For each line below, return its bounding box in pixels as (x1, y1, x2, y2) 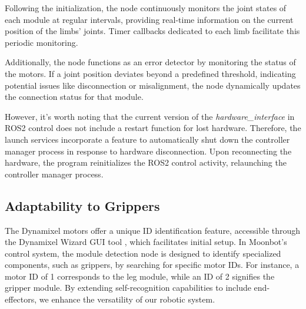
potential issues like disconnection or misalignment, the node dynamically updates (5, 79, 301, 91)
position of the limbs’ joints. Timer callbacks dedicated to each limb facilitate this (5, 25, 300, 37)
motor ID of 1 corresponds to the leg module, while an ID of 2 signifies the (5, 270, 275, 282)
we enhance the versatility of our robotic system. (39, 293, 215, 305)
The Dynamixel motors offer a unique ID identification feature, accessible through (5, 224, 301, 236)
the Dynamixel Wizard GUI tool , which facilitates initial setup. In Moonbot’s (5, 236, 287, 248)
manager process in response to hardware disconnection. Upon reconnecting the (5, 145, 292, 157)
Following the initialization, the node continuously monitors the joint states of (5, 2, 287, 14)
